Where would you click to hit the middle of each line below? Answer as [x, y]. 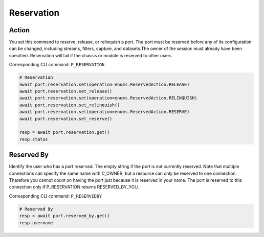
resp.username [36, 223]
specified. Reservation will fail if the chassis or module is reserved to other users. [91, 55]
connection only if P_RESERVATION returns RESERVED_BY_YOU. [74, 187]
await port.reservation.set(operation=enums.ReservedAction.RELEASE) [104, 84]
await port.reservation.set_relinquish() [70, 105]
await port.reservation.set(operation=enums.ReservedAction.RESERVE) [104, 112]
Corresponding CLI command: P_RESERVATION [57, 65]
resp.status [34, 139]
